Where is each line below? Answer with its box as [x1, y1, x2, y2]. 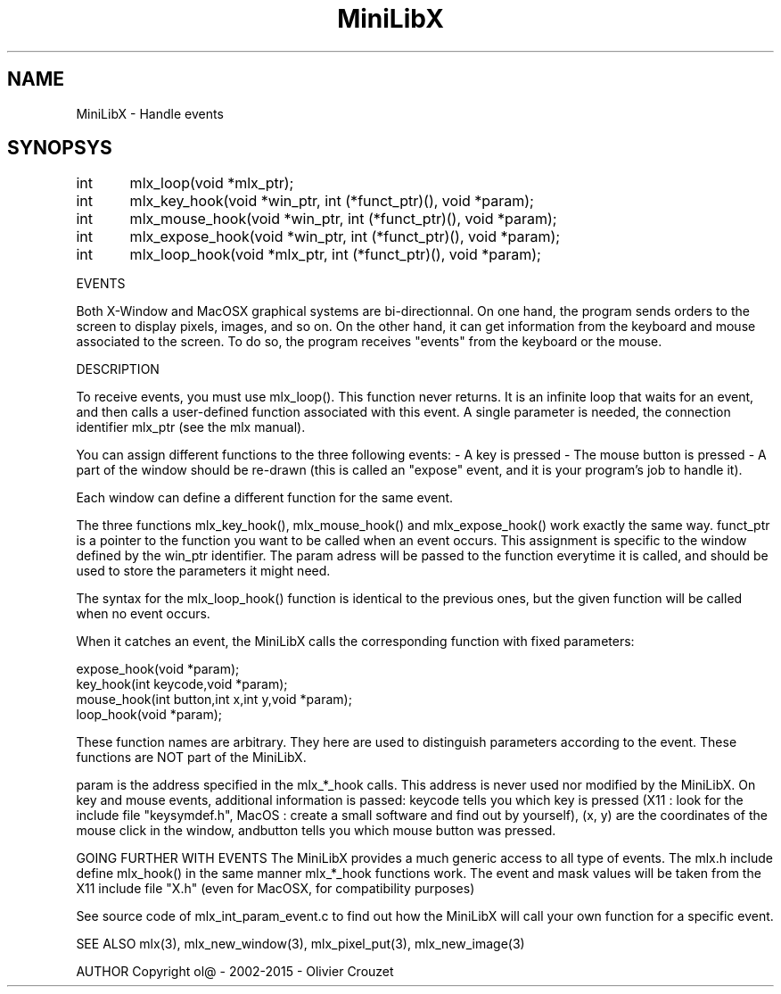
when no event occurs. [76, 606, 210, 622]
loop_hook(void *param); [76, 707, 223, 723]
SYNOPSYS [7, 137, 112, 160]
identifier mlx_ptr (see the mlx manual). [76, 419, 306, 435]
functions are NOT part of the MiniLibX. [76, 750, 307, 766]
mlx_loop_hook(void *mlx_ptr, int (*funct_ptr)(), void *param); [129, 245, 541, 264]
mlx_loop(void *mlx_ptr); [129, 174, 294, 193]
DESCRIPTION [76, 361, 160, 377]
